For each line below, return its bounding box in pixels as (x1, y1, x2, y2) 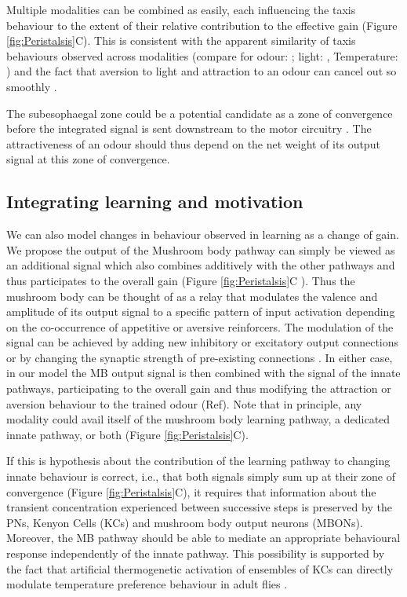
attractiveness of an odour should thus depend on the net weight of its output (6, 135, 380, 152)
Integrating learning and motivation (6, 189, 303, 214)
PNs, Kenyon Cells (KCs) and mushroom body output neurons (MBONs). (6, 514, 363, 530)
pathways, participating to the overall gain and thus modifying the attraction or (6, 380, 391, 397)
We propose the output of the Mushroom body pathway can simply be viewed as (6, 241, 395, 258)
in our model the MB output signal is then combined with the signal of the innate (6, 364, 401, 381)
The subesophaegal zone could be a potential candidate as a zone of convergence (6, 104, 393, 121)
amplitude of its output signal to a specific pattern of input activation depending (6, 303, 395, 320)
